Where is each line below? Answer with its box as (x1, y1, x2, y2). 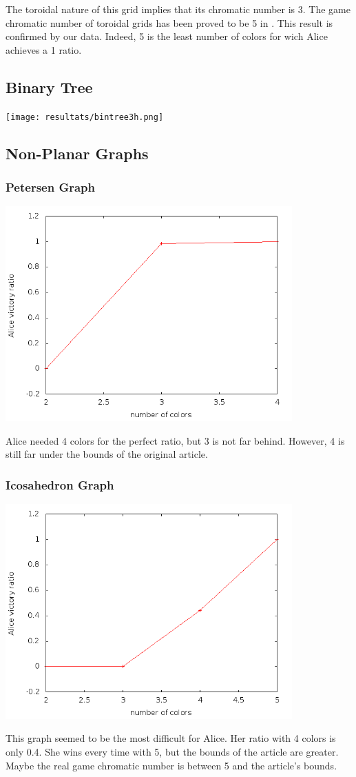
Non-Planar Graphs (6, 142, 149, 163)
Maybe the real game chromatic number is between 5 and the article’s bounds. (6, 758, 337, 772)
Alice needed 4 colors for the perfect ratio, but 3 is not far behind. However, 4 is (6, 433, 345, 447)
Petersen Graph (6, 178, 96, 195)
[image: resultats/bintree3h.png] (6, 112, 164, 122)
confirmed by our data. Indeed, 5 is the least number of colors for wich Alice (6, 29, 328, 43)
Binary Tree (6, 76, 93, 97)
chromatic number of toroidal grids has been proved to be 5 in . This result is (6, 15, 333, 30)
